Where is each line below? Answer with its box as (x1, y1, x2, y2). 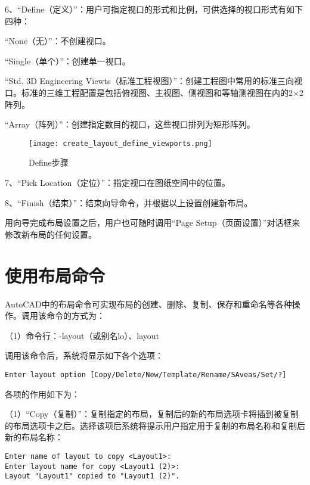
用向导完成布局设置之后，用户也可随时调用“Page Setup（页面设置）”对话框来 (5, 216, 300, 229)
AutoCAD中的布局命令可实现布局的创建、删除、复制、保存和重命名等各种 (5, 297, 292, 310)
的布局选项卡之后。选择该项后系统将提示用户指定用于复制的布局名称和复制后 (5, 419, 305, 431)
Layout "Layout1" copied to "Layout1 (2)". (5, 472, 180, 481)
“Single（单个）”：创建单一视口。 (5, 54, 131, 67)
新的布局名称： (5, 431, 63, 443)
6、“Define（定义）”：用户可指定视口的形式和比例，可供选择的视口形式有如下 (5, 3, 303, 15)
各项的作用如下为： (5, 387, 80, 400)
